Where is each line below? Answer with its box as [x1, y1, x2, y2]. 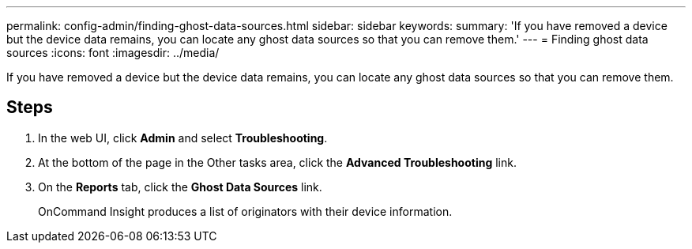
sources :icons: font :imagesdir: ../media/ [6, 46, 220, 59]
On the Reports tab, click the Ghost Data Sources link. [38, 179, 322, 194]
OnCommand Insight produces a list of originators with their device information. [38, 204, 453, 218]
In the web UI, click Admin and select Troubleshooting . [38, 130, 328, 145]
